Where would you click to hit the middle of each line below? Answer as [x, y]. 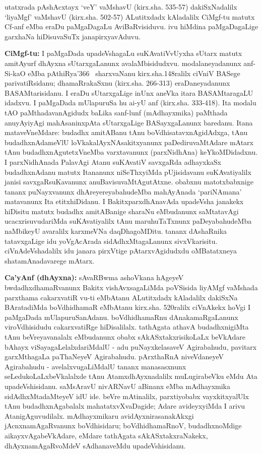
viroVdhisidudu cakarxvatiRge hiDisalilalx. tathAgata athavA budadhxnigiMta [127, 327]
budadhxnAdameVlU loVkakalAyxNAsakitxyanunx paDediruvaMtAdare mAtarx [129, 142]
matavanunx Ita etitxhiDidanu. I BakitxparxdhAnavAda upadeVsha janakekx [124, 201]
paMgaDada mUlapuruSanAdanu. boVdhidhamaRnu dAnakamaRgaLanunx [121, 317]
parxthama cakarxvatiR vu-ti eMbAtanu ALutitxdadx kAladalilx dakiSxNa [121, 297]
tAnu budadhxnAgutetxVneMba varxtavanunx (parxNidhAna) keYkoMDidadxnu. [131, 152]
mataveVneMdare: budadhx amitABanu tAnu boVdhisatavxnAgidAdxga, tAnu [126, 132]
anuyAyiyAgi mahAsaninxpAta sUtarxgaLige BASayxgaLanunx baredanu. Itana [129, 122]
